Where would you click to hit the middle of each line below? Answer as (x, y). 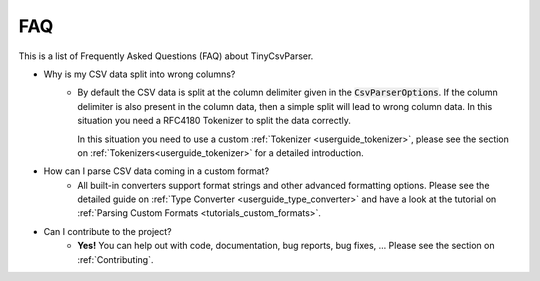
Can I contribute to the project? (107, 231)
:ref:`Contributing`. (115, 259)
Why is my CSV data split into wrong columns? (139, 74)
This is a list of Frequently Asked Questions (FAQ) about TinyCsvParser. (166, 56)
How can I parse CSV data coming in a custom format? (156, 171)
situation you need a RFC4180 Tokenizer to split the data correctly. (214, 121)
